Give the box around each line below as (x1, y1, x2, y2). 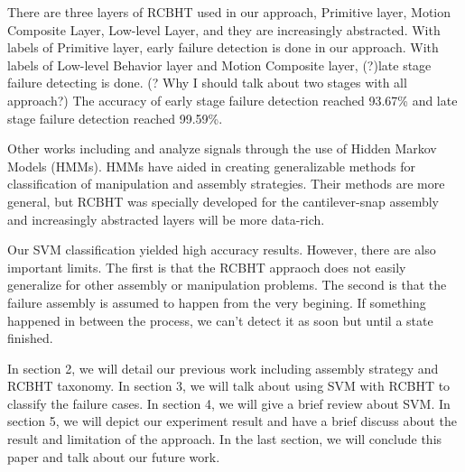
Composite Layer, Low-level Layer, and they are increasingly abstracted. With (7, 20, 441, 39)
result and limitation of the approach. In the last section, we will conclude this (7, 430, 442, 449)
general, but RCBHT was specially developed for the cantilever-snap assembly (7, 191, 440, 210)
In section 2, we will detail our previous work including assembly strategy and (7, 358, 439, 377)
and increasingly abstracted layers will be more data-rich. (7, 209, 325, 228)
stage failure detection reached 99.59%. (7, 108, 223, 127)
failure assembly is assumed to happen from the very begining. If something (7, 292, 426, 311)
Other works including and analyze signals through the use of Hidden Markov (7, 139, 437, 158)
